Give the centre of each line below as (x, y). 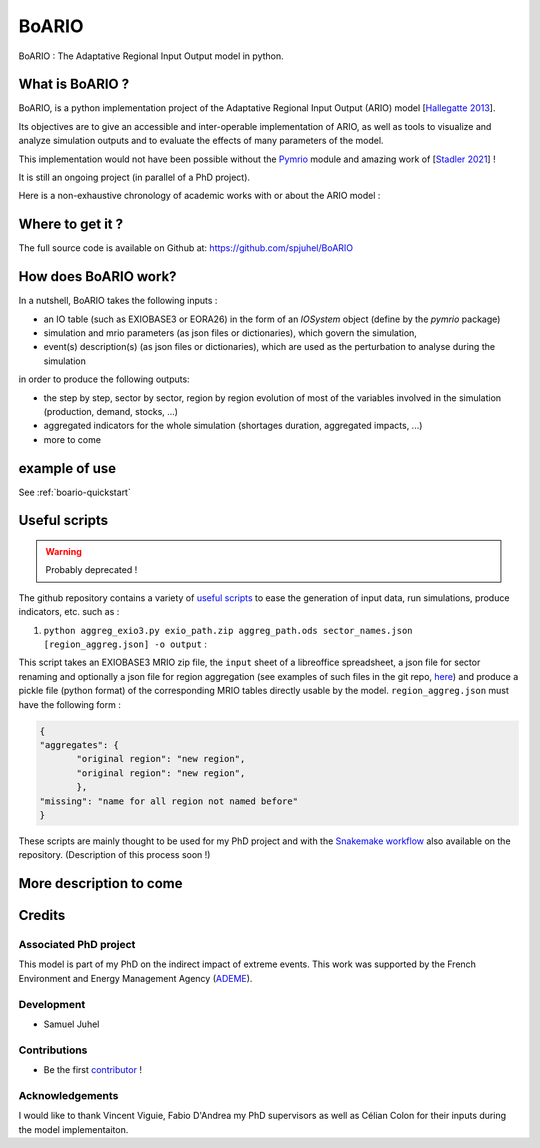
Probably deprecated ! (91, 570)
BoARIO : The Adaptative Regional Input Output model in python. (151, 56)
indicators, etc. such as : (69, 612)
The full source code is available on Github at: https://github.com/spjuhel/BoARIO (186, 248)
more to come (72, 439)
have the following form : (70, 704)
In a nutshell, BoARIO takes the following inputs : (118, 301)
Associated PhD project (77, 945)
